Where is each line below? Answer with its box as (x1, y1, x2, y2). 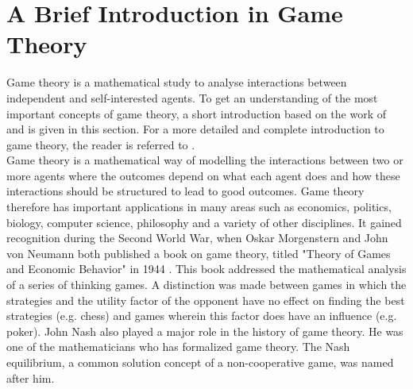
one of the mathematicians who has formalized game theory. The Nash (6, 338, 350, 355)
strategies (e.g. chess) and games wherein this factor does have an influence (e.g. (6, 307, 397, 324)
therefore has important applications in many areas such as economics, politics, (6, 198, 392, 215)
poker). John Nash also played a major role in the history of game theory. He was (6, 322, 403, 339)
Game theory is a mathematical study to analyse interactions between (6, 74, 347, 91)
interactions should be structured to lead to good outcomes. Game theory (6, 183, 365, 199)
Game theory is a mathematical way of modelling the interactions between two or (6, 152, 403, 168)
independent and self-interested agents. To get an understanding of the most (6, 89, 378, 106)
